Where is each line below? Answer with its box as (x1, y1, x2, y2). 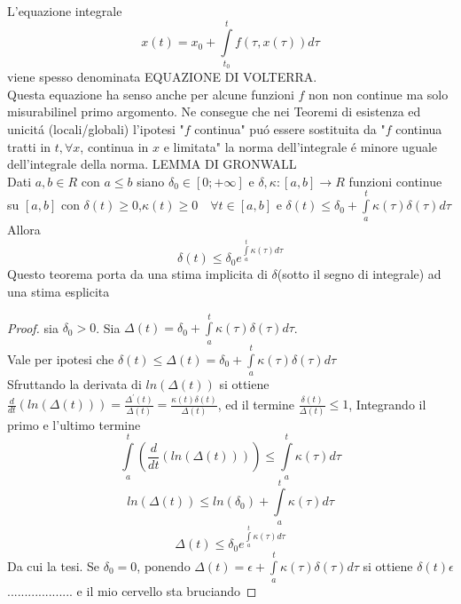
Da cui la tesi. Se (7, 556, 100, 575)
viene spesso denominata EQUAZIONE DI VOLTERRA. (7, 68, 317, 86)
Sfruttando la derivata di (7, 374, 142, 393)
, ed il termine (217, 394, 295, 413)
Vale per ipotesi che (7, 349, 114, 368)
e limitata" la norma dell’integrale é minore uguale (163, 137, 438, 155)
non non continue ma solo (309, 84, 449, 103)
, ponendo (137, 556, 191, 575)
